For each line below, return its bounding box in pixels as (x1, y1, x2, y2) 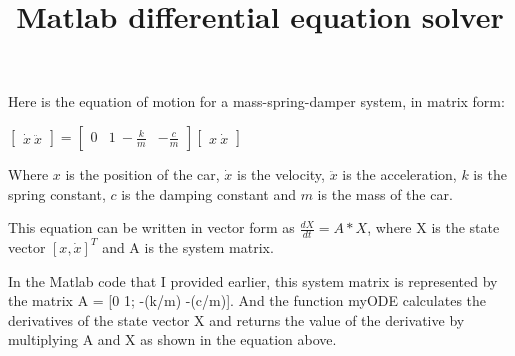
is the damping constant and (121, 183, 296, 204)
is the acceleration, (342, 163, 457, 184)
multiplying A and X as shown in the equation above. (8, 329, 337, 350)
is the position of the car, (65, 163, 220, 184)
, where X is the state (367, 217, 500, 238)
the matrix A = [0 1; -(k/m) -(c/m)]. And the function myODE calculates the (8, 290, 487, 311)
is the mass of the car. (317, 183, 453, 204)
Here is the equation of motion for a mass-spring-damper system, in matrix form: (8, 91, 505, 112)
